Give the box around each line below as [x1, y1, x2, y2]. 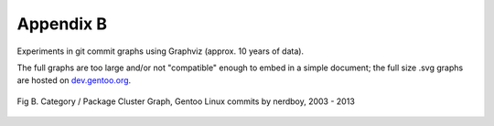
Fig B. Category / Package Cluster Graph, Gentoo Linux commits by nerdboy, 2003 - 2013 [16, 96, 356, 107]
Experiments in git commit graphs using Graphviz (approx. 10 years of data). [16, 46, 305, 57]
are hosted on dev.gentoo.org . [16, 75, 132, 86]
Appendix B [16, 14, 107, 34]
